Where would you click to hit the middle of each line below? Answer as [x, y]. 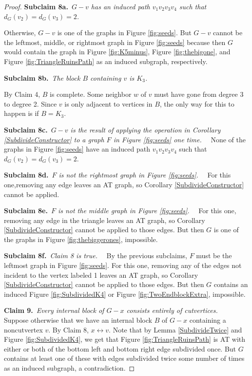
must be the [214, 255]
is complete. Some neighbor [91, 94]
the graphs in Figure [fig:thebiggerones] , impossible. [81, 239]
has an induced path [120, 6]
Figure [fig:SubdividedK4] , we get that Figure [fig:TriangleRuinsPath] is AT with [125, 339]
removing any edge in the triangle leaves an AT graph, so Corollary [105, 220]
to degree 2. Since [30, 103]
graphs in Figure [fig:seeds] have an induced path [77, 149]
